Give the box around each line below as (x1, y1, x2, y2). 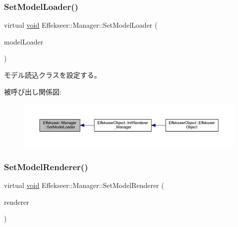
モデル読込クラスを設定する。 (4, 70, 101, 80)
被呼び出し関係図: (4, 86, 61, 96)
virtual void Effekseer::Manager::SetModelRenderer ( (4, 180, 164, 190)
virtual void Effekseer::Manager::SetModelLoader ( (4, 20, 158, 30)
